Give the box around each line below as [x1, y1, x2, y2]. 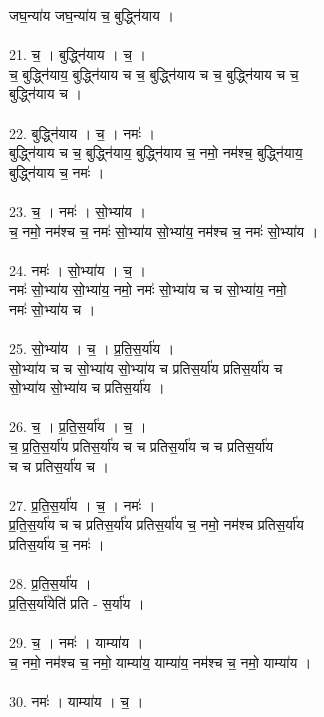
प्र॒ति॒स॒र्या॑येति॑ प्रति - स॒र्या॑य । [9, 592, 145, 613]
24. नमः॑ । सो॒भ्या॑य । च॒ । [9, 259, 146, 280]
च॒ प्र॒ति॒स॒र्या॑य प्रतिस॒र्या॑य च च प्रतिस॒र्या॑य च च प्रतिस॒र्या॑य [9, 436, 274, 457]
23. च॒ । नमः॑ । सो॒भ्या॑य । [9, 200, 146, 221]
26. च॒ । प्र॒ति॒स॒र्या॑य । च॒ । [9, 416, 147, 437]
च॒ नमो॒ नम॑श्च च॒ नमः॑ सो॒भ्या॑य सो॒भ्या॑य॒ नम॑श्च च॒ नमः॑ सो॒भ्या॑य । [9, 220, 319, 241]
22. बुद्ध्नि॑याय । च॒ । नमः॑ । [9, 122, 155, 143]
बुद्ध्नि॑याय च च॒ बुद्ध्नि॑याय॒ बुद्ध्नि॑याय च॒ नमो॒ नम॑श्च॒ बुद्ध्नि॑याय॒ [9, 142, 303, 163]
